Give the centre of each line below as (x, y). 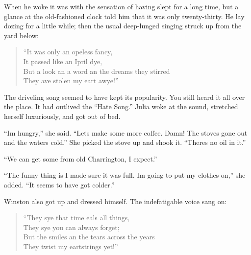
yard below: (21, 35)
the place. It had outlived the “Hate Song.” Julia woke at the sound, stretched (121, 106)
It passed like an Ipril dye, (63, 61)
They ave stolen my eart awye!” (71, 81)
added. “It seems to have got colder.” (59, 184)
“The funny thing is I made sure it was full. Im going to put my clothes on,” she (125, 175)
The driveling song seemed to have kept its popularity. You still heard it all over (125, 97)
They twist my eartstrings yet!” (71, 246)
